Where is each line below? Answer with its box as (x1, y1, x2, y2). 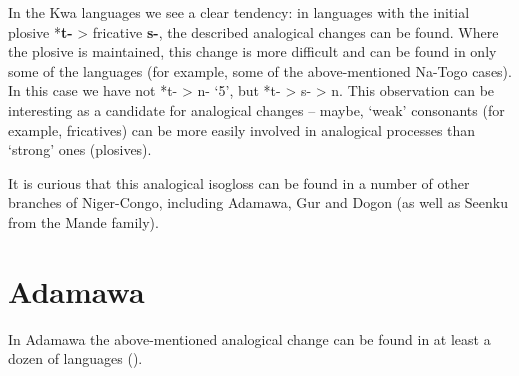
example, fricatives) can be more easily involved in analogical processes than (8, 119, 476, 140)
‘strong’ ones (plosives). (8, 139, 152, 160)
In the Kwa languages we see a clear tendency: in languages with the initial (8, 2, 470, 22)
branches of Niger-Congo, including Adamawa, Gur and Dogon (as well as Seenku (8, 192, 508, 213)
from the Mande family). (8, 211, 159, 232)
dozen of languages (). (8, 348, 143, 369)
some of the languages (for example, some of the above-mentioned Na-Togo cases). (8, 60, 512, 81)
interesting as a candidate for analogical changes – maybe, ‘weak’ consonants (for (8, 99, 505, 120)
